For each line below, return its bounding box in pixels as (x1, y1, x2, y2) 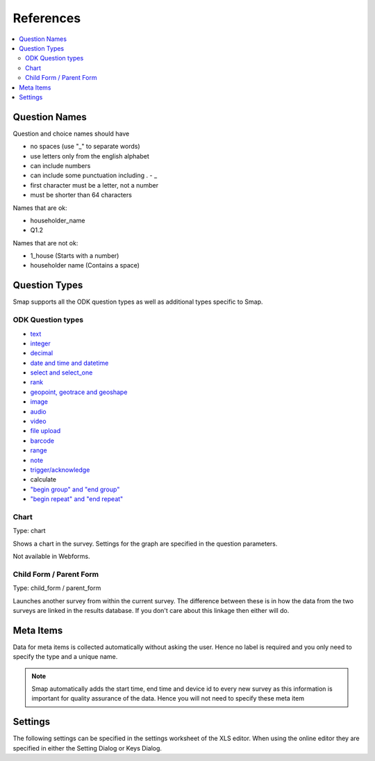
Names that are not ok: (12, 238, 78, 247)
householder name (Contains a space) (30, 261, 140, 270)
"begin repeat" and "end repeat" (30, 495, 124, 503)
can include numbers (30, 161, 91, 170)
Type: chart (12, 527, 46, 535)
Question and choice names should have (12, 129, 130, 138)
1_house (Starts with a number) (30, 252, 119, 260)
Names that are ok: (12, 204, 67, 212)
